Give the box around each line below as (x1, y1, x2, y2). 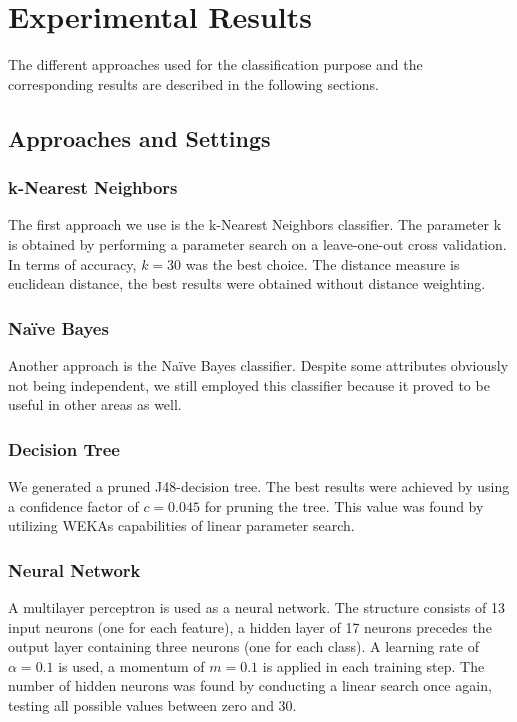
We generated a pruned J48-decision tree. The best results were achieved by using (8, 475, 510, 496)
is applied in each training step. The (262, 655, 485, 676)
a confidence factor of (8, 495, 139, 516)
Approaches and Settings (8, 122, 271, 153)
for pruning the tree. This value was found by (204, 495, 484, 516)
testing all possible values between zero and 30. (8, 694, 297, 715)
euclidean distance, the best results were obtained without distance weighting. (8, 273, 486, 294)
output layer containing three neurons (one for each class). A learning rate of (8, 636, 480, 657)
